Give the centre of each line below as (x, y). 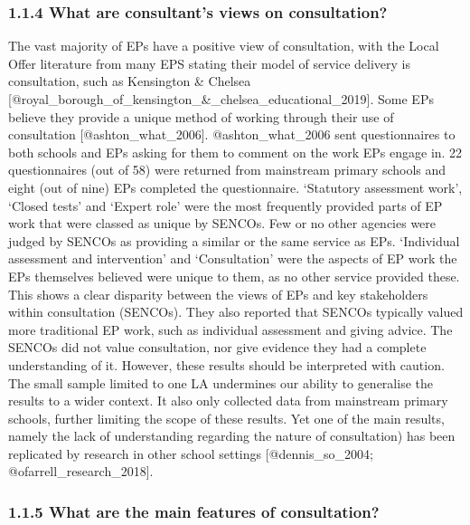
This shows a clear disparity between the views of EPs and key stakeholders (218, 294)
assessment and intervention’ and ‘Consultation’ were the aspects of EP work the (233, 258)
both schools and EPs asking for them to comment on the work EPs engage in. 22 (235, 152)
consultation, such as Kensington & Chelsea (130, 81)
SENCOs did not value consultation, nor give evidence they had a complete (217, 347)
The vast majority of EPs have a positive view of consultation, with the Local (224, 46)
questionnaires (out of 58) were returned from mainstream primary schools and (227, 170)
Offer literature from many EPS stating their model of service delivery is (210, 63)
